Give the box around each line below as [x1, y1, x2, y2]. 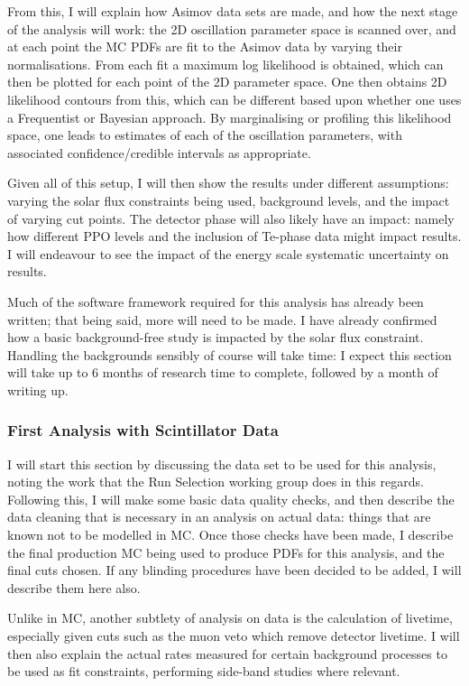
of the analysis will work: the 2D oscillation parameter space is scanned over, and [7, 19, 456, 38]
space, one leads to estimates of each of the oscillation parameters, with [7, 125, 402, 144]
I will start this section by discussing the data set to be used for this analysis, [7, 454, 437, 473]
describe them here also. [7, 578, 141, 597]
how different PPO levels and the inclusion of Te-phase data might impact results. [7, 227, 462, 246]
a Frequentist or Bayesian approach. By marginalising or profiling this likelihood [7, 107, 452, 126]
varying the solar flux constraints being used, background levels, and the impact [7, 190, 450, 209]
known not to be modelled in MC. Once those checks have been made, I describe [7, 525, 454, 544]
